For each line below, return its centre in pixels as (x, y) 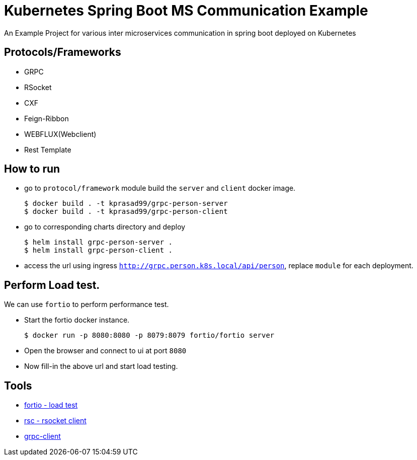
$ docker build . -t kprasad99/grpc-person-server (126, 204)
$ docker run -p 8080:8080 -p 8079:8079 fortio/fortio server (149, 335)
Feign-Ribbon (47, 118)
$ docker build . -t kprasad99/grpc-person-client (126, 212)
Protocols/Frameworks (63, 52)
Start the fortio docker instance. (77, 320)
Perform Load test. (52, 285)
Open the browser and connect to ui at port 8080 (105, 351)
